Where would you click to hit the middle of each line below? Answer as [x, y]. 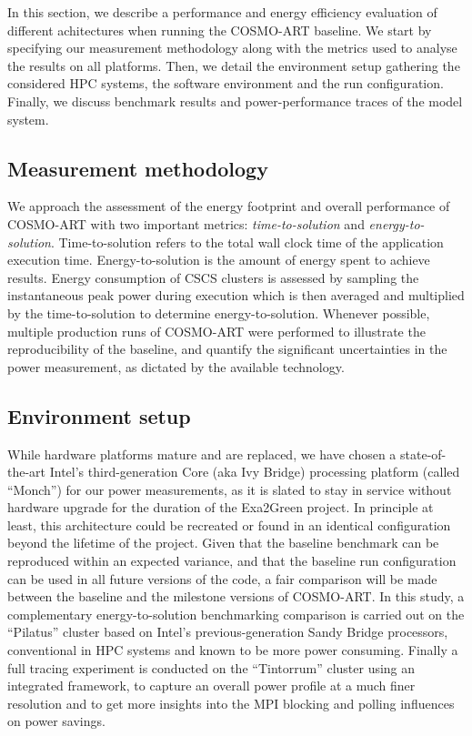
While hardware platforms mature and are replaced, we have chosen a [202, 454]
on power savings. [56, 721]
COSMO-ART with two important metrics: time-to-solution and [186, 223]
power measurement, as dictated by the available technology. [176, 366]
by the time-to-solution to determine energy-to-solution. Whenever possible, [219, 313]
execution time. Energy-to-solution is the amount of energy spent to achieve [219, 260]
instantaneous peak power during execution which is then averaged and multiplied [236, 295]
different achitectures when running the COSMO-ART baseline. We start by [220, 30]
